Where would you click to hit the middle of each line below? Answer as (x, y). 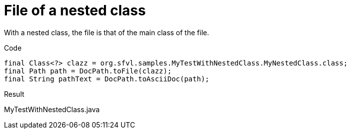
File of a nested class (75, 10)
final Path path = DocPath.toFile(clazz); (88, 71)
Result (14, 94)
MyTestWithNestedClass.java (52, 109)
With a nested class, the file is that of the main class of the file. (107, 32)
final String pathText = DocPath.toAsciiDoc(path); (107, 79)
